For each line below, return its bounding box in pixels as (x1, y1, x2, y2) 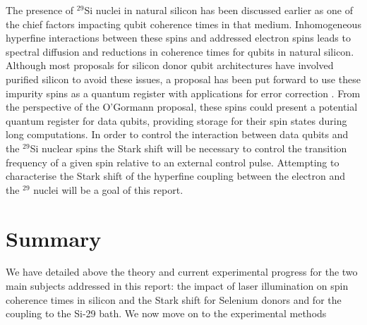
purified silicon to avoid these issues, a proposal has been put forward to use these (6, 71, 361, 86)
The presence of (6, 3, 74, 17)
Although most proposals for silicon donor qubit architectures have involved (6, 58, 334, 73)
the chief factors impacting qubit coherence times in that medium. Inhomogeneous (6, 16, 361, 31)
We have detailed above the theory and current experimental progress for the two (6, 264, 358, 279)
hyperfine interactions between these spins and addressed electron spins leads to (6, 30, 351, 45)
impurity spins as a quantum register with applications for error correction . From (6, 85, 361, 100)
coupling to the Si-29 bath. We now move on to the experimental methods (6, 306, 327, 321)
